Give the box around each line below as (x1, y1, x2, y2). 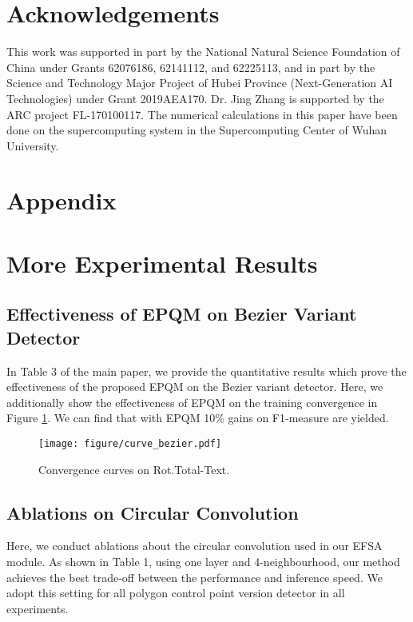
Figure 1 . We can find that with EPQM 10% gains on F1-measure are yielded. (6, 409, 389, 426)
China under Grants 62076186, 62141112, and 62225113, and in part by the (6, 58, 375, 75)
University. (6, 137, 59, 154)
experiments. (6, 600, 69, 616)
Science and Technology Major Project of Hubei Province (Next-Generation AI (6, 74, 393, 91)
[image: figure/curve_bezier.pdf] (38, 438, 222, 449)
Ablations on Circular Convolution (6, 500, 299, 524)
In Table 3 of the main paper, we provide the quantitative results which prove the (6, 362, 407, 379)
